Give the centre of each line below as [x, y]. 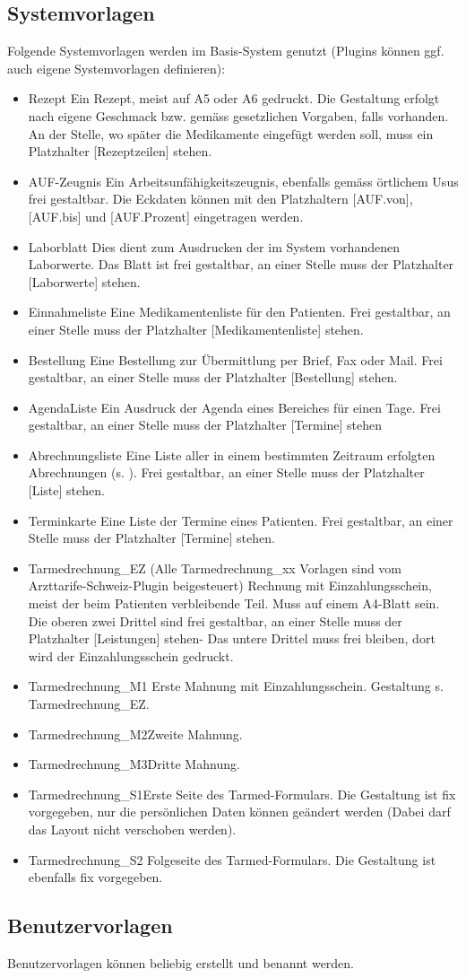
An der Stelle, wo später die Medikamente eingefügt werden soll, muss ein [231, 133]
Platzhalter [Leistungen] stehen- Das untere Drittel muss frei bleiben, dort [232, 638]
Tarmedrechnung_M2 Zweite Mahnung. [135, 733]
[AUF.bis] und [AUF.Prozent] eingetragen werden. [166, 216]
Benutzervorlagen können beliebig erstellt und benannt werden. [181, 962]
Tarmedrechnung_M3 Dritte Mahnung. [134, 764]
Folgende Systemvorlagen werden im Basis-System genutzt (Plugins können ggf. [226, 51]
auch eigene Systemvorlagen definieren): [116, 68]
